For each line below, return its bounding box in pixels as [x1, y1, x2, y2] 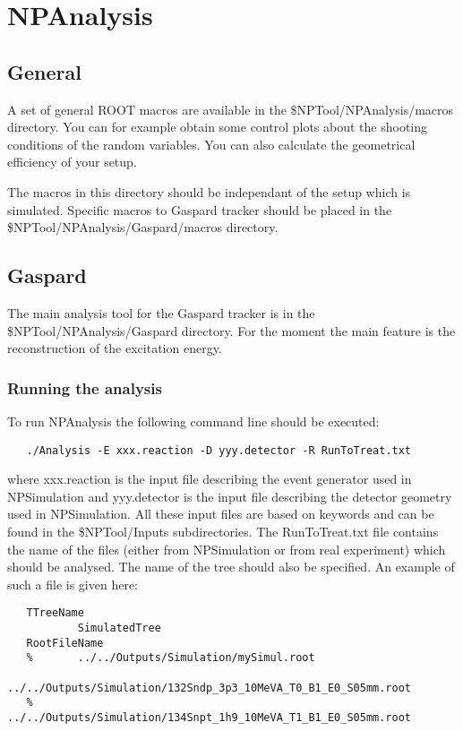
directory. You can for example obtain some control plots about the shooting [7, 117, 428, 136]
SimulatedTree [77, 622, 161, 634]
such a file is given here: [7, 574, 139, 593]
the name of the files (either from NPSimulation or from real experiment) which [7, 539, 446, 558]
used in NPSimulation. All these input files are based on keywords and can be [7, 504, 434, 523]
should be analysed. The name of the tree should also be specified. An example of [7, 557, 455, 576]
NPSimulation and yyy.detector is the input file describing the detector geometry [7, 486, 452, 505]
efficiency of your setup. [7, 152, 137, 171]
